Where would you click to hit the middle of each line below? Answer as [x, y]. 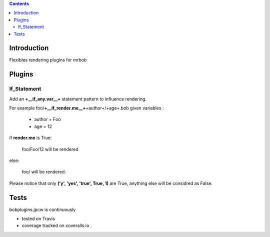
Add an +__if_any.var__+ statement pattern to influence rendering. [78, 99]
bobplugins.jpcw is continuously [42, 209]
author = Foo [47, 119]
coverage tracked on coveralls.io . [57, 225]
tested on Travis [38, 219]
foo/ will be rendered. [44, 172]
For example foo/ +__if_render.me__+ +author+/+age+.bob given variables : [87, 108]
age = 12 [43, 126]
